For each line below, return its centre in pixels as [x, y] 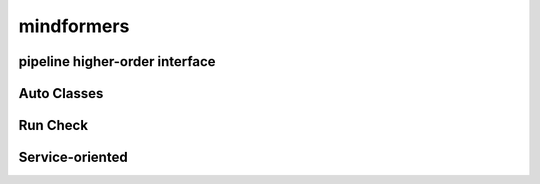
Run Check [53, 125]
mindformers [74, 26]
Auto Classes [61, 93]
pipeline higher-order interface [117, 61]
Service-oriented [73, 157]
